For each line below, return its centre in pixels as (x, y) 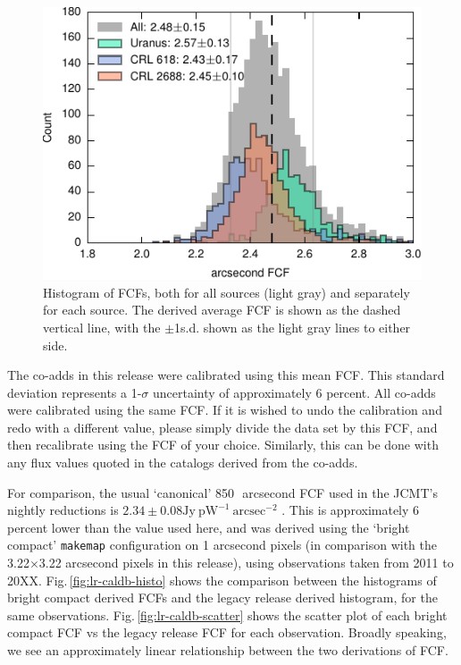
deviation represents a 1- (75, 392)
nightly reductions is (63, 510)
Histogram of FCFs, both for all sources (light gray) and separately (226, 292)
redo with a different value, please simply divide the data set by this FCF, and (222, 427)
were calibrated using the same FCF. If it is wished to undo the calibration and (225, 410)
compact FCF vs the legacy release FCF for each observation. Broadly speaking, (227, 632)
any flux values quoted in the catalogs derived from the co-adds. (183, 463)
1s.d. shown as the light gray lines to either (293, 327)
